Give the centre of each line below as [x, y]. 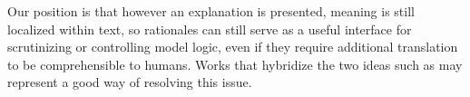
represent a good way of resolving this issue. [130, 82]
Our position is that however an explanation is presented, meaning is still [211, 11]
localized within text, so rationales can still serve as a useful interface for [210, 29]
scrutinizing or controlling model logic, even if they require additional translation [233, 47]
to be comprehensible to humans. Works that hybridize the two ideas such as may [235, 64]
